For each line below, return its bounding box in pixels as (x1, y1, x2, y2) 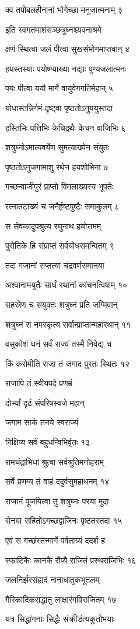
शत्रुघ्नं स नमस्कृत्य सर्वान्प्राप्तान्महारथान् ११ (5, 318, 131, 330)
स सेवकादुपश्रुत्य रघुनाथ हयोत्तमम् (5, 219, 101, 232)
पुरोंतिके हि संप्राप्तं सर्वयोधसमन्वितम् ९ (5, 239, 114, 252)
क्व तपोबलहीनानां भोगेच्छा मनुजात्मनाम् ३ (5, 4, 123, 15)
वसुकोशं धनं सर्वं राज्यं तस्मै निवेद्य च (5, 338, 112, 350)
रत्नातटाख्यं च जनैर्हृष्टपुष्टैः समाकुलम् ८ (5, 200, 120, 212)
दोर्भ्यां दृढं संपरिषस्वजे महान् (5, 396, 85, 408)
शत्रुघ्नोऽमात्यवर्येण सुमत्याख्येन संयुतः (5, 141, 109, 153)
